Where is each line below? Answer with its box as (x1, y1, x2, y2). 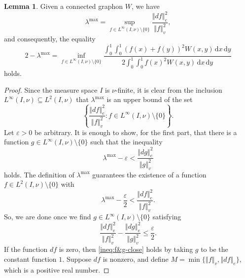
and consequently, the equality (4, 34, 96, 44)
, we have (131, 1, 160, 11)
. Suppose (62, 253, 92, 264)
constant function (4, 253, 57, 264)
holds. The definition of (4, 169, 74, 179)
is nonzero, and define (103, 253, 169, 264)
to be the (201, 244, 228, 254)
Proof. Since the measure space (4, 84, 98, 95)
